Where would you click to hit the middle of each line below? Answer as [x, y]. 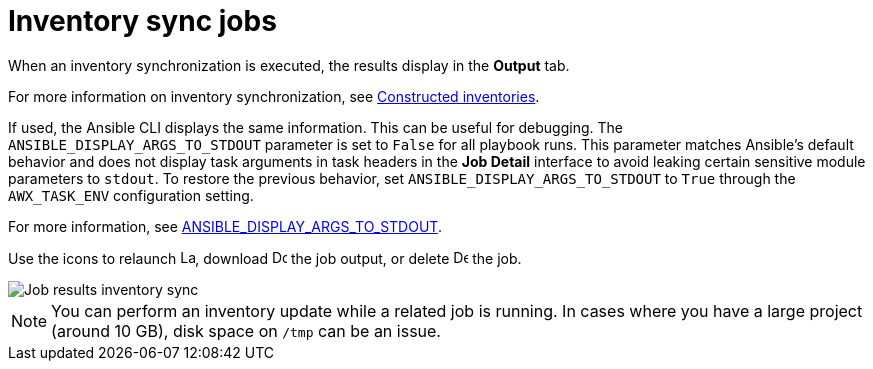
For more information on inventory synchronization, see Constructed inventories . [274, 96]
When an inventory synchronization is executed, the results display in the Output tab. [289, 65]
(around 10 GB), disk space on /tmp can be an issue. [246, 330]
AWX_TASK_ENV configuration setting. [131, 195]
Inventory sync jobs [142, 21]
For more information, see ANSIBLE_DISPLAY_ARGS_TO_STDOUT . [225, 226]
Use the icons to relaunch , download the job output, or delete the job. [265, 258]
